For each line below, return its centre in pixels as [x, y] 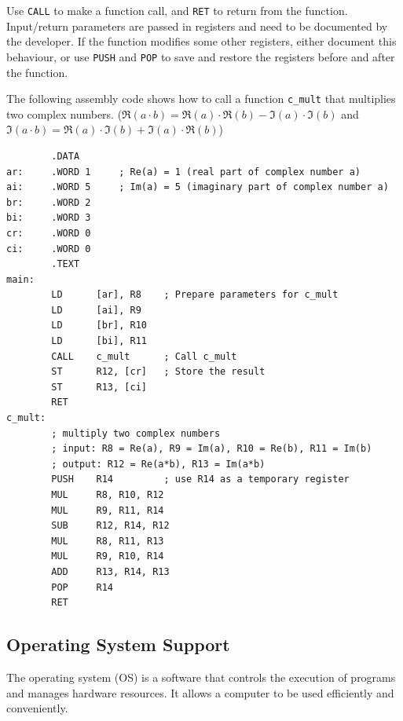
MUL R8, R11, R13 [108, 541]
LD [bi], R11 [99, 341]
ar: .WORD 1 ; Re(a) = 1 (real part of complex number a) [184, 172]
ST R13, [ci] [99, 387]
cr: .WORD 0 [49, 233]
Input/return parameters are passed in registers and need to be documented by [197, 26]
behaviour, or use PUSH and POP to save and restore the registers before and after [201, 56]
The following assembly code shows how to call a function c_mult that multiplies [201, 99]
